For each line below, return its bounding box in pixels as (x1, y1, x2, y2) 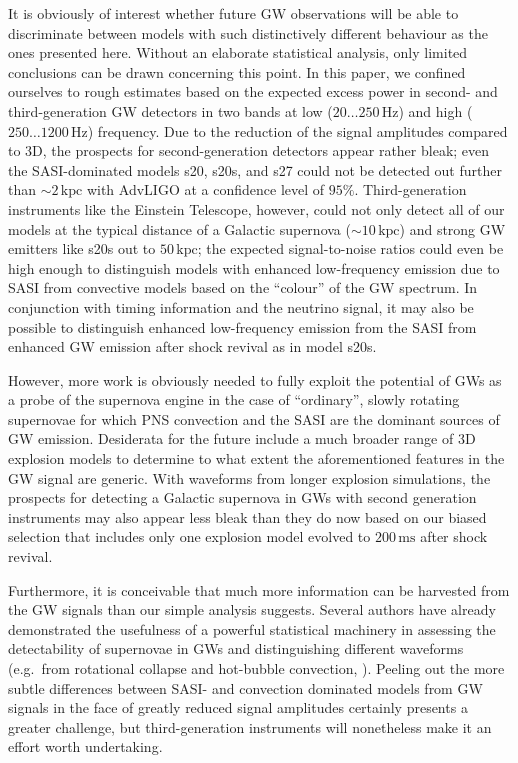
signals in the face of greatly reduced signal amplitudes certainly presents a (8, 697, 468, 718)
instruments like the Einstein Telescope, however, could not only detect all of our (8, 198, 505, 219)
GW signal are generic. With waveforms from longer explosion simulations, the (8, 467, 491, 488)
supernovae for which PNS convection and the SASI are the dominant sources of (8, 408, 500, 429)
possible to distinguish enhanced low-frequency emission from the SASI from (8, 316, 477, 337)
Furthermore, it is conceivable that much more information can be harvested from (8, 579, 510, 600)
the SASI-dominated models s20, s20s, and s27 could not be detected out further (8, 159, 502, 180)
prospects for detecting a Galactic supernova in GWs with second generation (8, 487, 477, 508)
